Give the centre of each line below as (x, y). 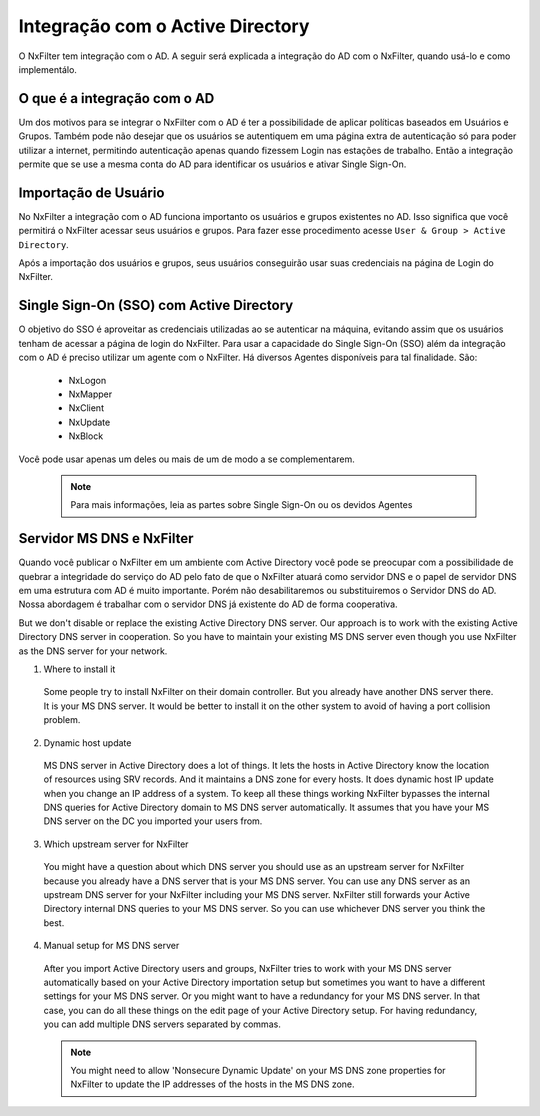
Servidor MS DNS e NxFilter (106, 538)
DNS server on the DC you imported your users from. (153, 821)
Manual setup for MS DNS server (111, 946)
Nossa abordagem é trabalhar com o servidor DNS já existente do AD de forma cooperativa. (208, 604)
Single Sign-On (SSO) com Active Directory (156, 305)
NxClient (86, 408)
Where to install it (79, 669)
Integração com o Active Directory (164, 26)
